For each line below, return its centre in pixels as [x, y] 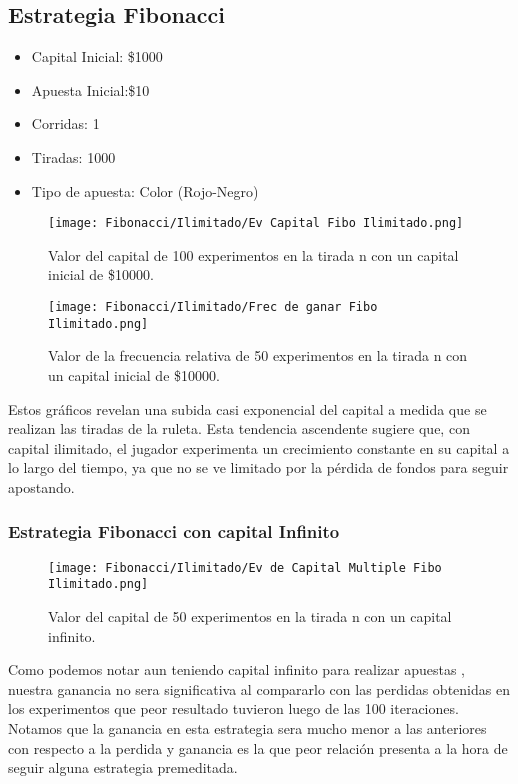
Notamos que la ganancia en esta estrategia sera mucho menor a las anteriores [247, 727]
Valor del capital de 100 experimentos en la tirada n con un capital [253, 254]
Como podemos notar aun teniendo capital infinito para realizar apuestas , [236, 669]
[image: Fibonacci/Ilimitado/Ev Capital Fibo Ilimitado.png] [256, 223]
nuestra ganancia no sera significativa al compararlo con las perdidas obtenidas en [259, 688]
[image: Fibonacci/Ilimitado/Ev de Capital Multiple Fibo [245, 567]
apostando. [41, 486]
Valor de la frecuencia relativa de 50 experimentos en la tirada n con [258, 355]
